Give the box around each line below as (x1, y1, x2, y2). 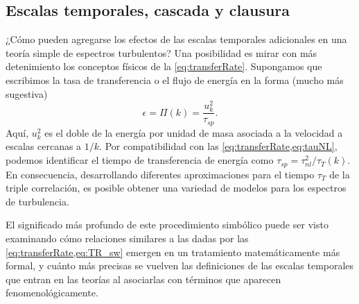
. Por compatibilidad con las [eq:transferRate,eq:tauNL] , (99, 139, 338, 153)
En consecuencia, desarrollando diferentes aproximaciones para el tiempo (6, 167, 315, 181)
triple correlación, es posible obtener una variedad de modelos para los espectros (6, 180, 347, 195)
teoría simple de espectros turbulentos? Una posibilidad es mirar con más (6, 45, 317, 60)
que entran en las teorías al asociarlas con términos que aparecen (6, 271, 281, 286)
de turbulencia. (6, 194, 69, 208)
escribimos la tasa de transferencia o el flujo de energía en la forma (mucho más (6, 72, 344, 87)
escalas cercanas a (6, 139, 82, 153)
